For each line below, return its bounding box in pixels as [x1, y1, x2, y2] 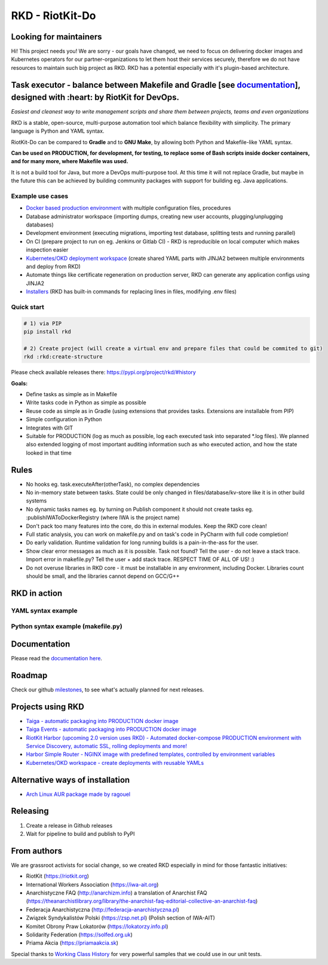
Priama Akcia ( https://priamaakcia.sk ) [26, 939, 119, 946]
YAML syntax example [11, 606, 78, 615]
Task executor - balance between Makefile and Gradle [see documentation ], [11, 79, 301, 90]
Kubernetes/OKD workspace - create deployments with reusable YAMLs [26, 759, 204, 766]
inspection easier [26, 246, 69, 253]
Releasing [11, 806, 49, 816]
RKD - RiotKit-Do [11, 9, 96, 22]
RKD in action [11, 588, 63, 598]
